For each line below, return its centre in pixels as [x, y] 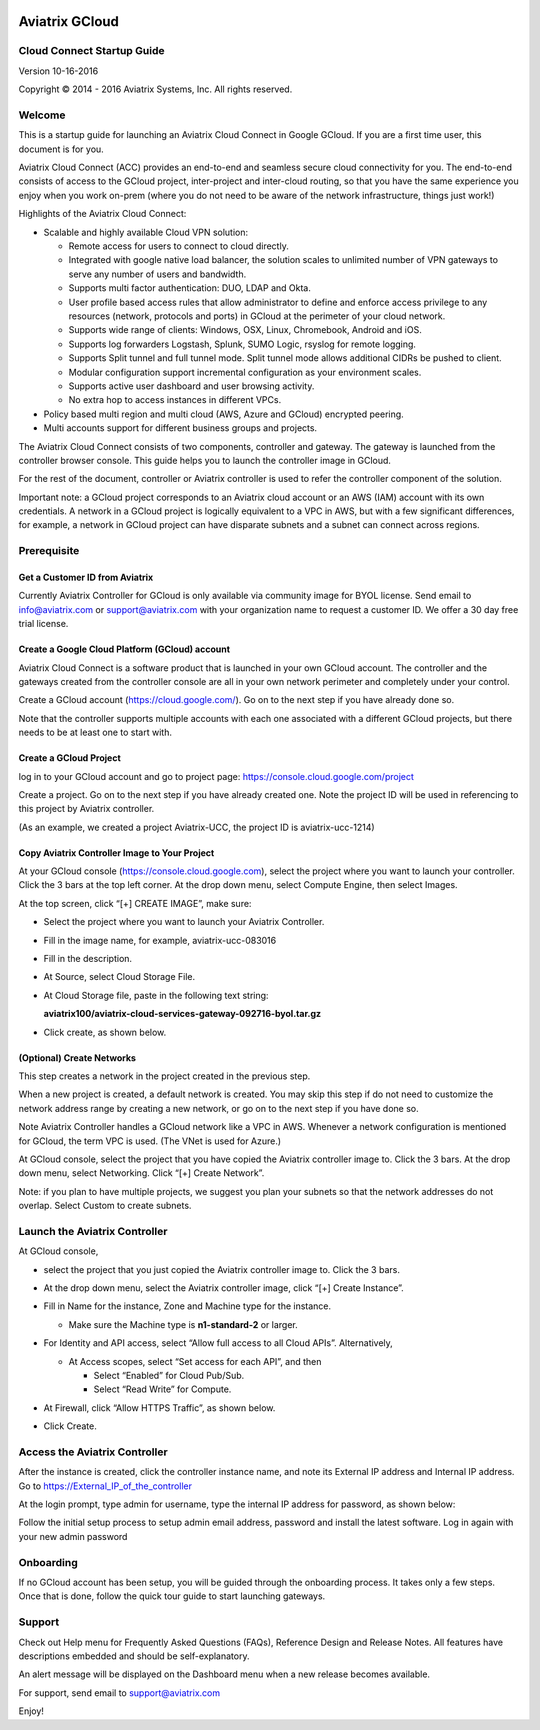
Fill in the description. [88, 959]
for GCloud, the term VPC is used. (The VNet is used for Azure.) [150, 1141]
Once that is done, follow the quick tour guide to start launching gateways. [172, 1596]
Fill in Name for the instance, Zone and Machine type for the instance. [187, 1306]
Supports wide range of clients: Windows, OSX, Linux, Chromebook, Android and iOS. [245, 330]
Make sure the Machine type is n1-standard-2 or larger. [183, 1324]
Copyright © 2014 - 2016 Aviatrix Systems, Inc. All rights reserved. [155, 89]
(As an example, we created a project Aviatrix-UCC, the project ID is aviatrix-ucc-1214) [196, 827]
